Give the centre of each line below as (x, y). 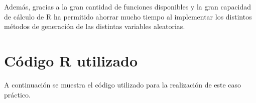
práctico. (17, 94)
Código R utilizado (71, 60)
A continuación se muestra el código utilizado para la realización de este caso (123, 84)
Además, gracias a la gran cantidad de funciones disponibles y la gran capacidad (128, 6)
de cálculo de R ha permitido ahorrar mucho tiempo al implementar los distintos (128, 16)
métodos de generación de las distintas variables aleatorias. (95, 26)
